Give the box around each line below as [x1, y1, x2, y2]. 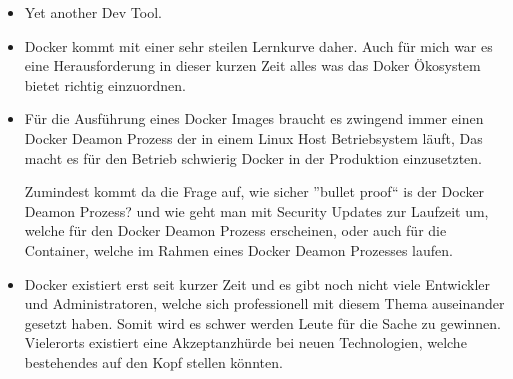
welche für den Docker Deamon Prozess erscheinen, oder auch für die [24, 220, 447, 241]
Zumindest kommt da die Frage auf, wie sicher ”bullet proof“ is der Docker [24, 181, 485, 202]
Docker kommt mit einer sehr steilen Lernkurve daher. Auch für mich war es [24, 35, 493, 56]
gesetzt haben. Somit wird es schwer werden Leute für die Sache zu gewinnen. [24, 312, 501, 333]
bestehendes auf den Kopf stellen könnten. [24, 351, 283, 372]
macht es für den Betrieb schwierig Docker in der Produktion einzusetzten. [24, 147, 482, 168]
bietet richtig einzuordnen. [24, 74, 186, 95]
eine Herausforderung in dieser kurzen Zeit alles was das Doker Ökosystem [24, 55, 481, 76]
